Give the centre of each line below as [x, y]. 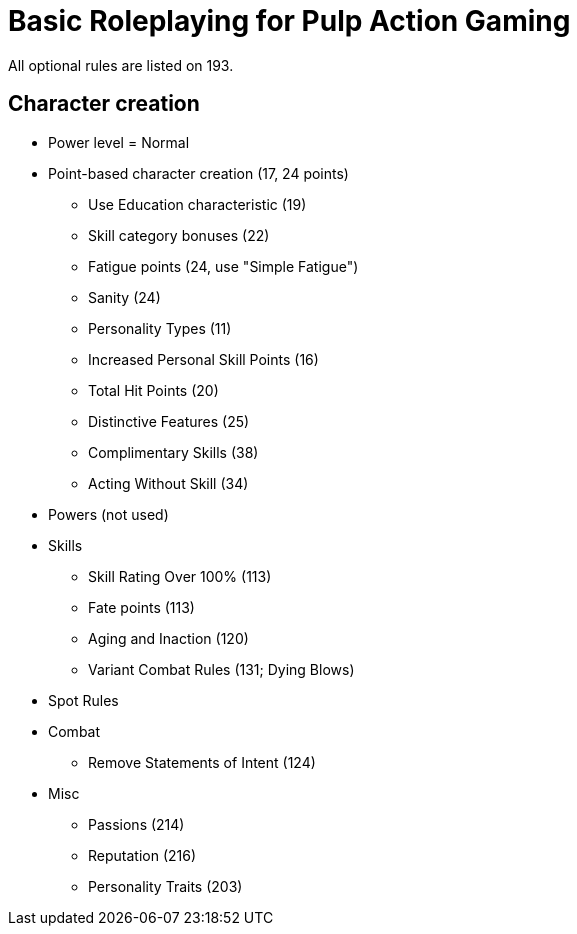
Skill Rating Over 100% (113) [180, 576]
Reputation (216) [142, 855]
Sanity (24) [124, 297]
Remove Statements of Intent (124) [202, 762]
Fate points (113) [141, 607]
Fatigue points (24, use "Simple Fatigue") [223, 266]
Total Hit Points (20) [153, 390]
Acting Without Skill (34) [168, 483]
